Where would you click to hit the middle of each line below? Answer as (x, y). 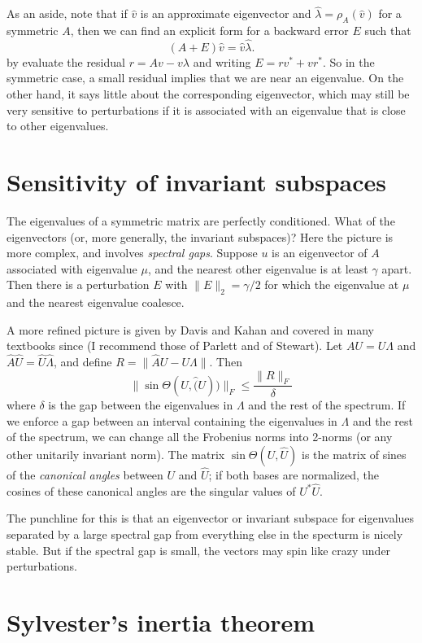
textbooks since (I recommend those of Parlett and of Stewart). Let (175, 346)
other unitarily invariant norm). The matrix (116, 454)
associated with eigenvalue (72, 268)
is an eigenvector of (320, 253)
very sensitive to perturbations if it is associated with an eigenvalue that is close (206, 109)
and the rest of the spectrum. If (327, 404)
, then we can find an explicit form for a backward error (209, 31)
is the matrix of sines (354, 454)
